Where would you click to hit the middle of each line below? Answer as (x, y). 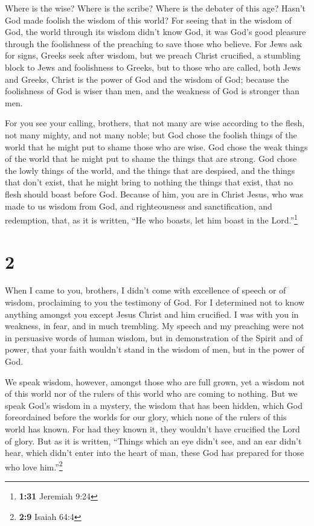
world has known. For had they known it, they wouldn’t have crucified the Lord (152, 429)
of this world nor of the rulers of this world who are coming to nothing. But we (151, 393)
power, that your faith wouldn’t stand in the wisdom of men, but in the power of (155, 349)
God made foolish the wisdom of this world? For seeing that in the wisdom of (148, 20)
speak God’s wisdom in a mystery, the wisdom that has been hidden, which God (154, 405)
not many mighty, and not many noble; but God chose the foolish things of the (151, 134)
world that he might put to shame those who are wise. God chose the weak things (156, 146)
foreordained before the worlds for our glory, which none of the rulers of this (146, 417)
